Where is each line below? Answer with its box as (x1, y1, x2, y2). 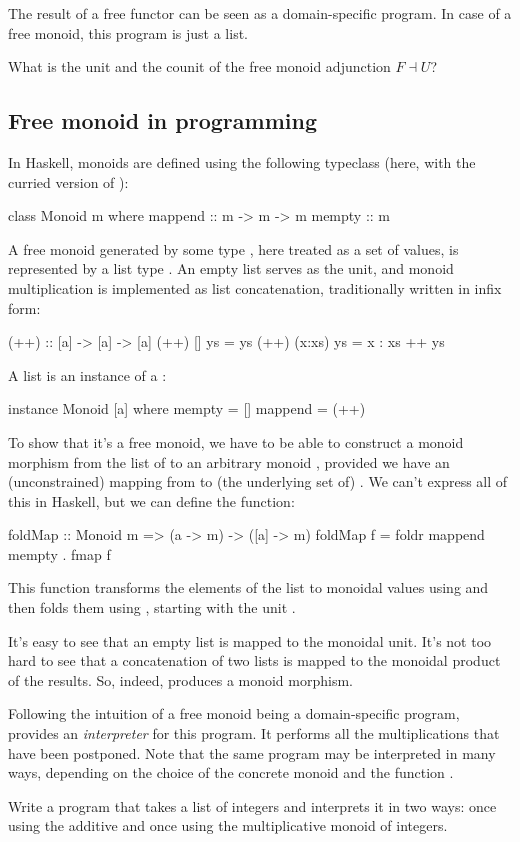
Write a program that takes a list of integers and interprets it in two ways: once (8, 795, 497, 816)
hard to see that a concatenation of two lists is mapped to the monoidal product (8, 650, 501, 671)
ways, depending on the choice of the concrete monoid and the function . (8, 762, 454, 783)
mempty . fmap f (8, 543, 111, 564)
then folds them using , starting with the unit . (8, 597, 296, 618)
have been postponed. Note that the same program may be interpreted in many (8, 742, 496, 763)
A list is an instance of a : (8, 364, 167, 385)
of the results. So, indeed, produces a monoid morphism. (8, 669, 354, 690)
